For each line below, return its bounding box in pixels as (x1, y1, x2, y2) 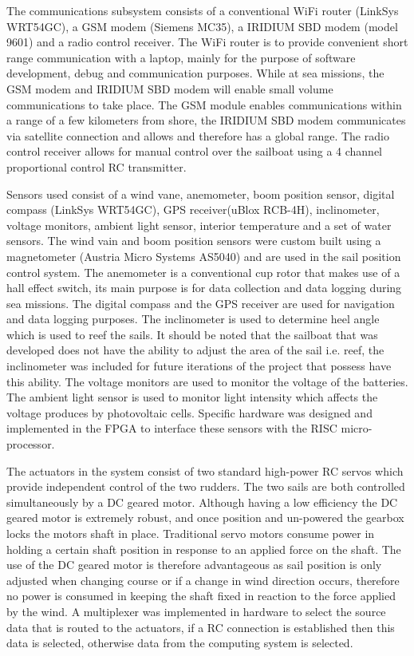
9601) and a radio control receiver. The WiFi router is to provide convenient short (6, 34, 408, 50)
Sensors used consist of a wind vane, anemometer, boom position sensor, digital (6, 185, 395, 202)
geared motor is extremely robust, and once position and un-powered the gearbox (6, 509, 404, 526)
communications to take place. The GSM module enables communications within (6, 96, 402, 113)
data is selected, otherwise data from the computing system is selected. (6, 634, 353, 651)
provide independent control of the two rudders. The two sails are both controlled (6, 478, 405, 495)
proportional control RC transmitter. (6, 158, 187, 175)
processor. (6, 436, 55, 452)
